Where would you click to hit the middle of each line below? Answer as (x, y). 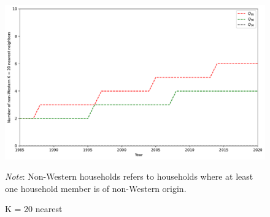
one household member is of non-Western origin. (96, 188)
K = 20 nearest (34, 209)
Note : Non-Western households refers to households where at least (129, 176)
